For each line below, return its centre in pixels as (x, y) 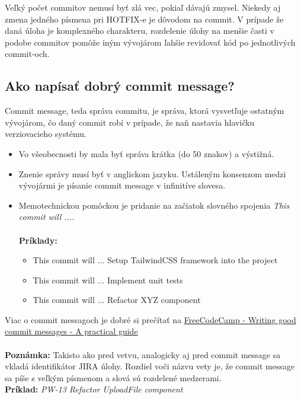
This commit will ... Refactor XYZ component (117, 300)
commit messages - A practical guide (71, 331)
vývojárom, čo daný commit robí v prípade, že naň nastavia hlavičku (130, 122)
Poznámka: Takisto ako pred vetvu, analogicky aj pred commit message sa (143, 354)
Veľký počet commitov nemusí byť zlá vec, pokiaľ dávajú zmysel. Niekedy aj (143, 7)
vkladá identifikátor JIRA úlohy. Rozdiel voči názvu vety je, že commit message (150, 366)
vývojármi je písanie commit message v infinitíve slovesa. (122, 185)
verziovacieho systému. (46, 134)
